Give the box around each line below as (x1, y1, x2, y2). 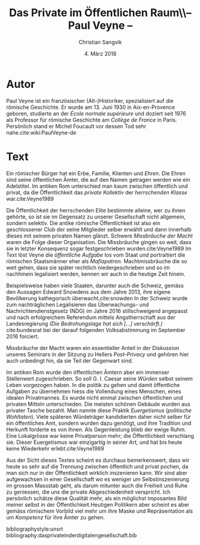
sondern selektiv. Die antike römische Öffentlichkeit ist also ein (6, 219, 161, 227)
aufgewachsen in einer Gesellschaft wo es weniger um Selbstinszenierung (6, 476, 189, 483)
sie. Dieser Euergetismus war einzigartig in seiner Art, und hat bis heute (6, 439, 183, 446)
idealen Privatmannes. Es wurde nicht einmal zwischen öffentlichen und (6, 394, 183, 401)
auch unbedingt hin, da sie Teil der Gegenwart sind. (6, 357, 133, 364)
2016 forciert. (6, 333, 39, 340)
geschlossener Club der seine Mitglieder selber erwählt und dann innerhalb (6, 226, 192, 233)
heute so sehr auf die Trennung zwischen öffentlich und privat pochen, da (6, 462, 189, 470)
